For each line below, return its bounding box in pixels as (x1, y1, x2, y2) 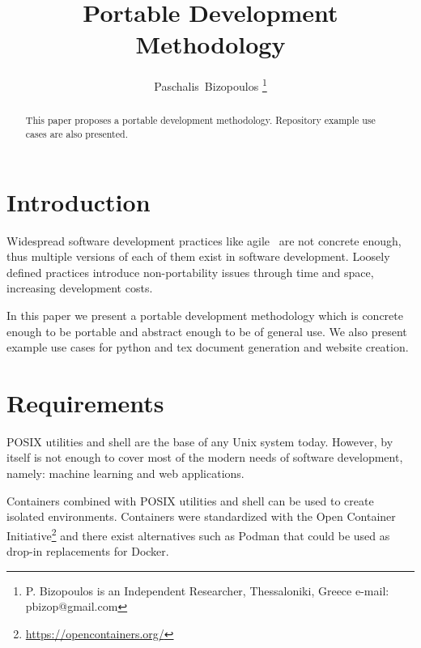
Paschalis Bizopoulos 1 (154, 75, 267, 94)
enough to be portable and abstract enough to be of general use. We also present (6, 322, 407, 339)
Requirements (6, 386, 164, 419)
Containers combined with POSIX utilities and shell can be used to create (6, 492, 374, 509)
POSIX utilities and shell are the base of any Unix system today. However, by (6, 433, 393, 450)
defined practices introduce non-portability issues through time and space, (6, 263, 374, 280)
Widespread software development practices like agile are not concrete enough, (6, 232, 402, 249)
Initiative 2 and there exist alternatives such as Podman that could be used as (6, 524, 390, 544)
